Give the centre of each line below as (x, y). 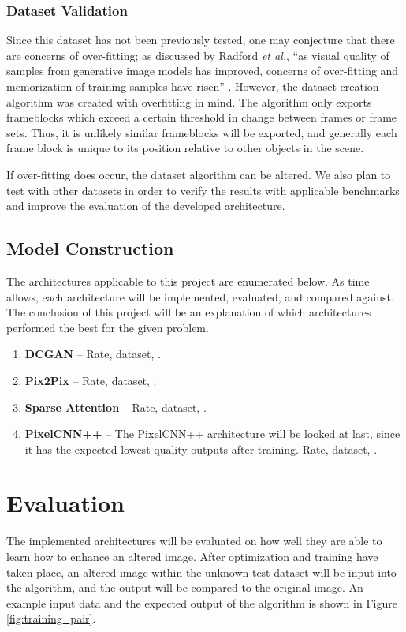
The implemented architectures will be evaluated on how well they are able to (194, 541)
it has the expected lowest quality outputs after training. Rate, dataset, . (201, 449)
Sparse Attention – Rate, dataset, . (115, 407)
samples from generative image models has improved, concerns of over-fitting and (203, 71)
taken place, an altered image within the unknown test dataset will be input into (201, 572)
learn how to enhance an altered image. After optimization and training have (192, 557)
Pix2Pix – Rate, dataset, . (91, 380)
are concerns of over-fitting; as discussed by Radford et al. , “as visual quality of (198, 55)
